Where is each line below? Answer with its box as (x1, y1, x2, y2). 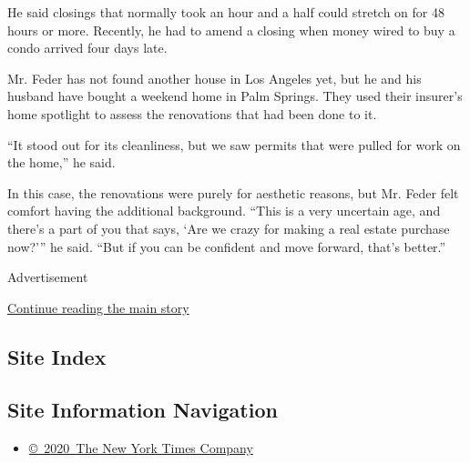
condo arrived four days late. (7, 38, 168, 57)
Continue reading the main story (7, 297, 189, 317)
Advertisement (7, 267, 88, 287)
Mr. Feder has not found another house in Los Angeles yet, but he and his (7, 68, 422, 87)
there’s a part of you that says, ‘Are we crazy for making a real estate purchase (7, 218, 450, 237)
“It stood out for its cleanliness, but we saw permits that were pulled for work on (7, 135, 461, 154)
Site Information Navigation (7, 396, 278, 424)
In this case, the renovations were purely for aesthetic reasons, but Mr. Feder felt (7, 183, 459, 202)
